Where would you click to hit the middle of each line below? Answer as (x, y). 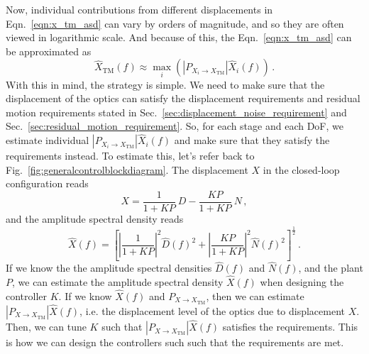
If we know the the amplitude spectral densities (109, 268)
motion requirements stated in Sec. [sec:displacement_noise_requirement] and (176, 112)
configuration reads (47, 183)
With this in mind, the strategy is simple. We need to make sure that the (165, 84)
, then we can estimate (255, 295)
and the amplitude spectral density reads (95, 219)
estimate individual (48, 140)
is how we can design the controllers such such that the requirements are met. (175, 342)
